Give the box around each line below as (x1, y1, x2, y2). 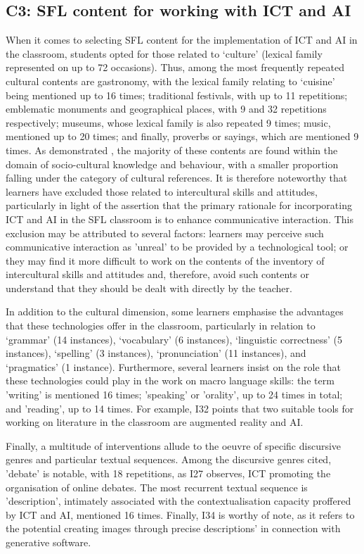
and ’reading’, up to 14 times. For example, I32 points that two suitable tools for (6, 401, 354, 415)
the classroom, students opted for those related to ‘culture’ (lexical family (6, 46, 323, 61)
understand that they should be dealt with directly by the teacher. (6, 280, 292, 295)
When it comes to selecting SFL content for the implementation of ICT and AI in (6, 32, 358, 47)
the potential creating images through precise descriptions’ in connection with (6, 521, 341, 536)
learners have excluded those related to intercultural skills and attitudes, (6, 184, 318, 199)
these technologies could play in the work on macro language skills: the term (6, 373, 334, 388)
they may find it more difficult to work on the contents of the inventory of (6, 253, 325, 267)
